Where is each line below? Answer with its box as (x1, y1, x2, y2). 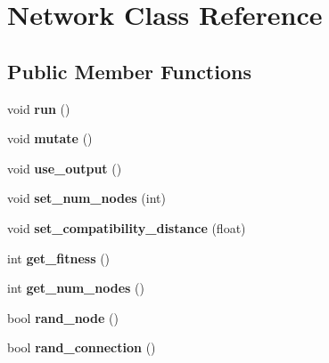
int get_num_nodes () (7, 278, 144, 297)
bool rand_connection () (7, 338, 156, 357)
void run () (7, 99, 70, 117)
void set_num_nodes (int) (7, 189, 166, 207)
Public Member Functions (7, 57, 251, 85)
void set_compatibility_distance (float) (7, 218, 246, 237)
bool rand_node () (7, 308, 119, 327)
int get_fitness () (7, 248, 111, 267)
